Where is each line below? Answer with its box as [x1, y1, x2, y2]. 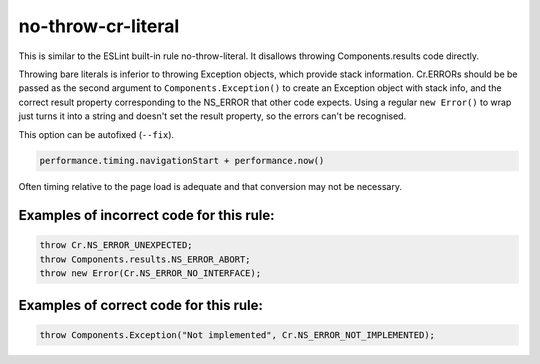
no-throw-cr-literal [18, 15, 180, 37]
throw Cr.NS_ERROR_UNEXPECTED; [39, 240, 194, 251]
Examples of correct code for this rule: [18, 296, 264, 314]
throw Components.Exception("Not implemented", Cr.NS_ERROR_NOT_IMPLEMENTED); [39, 329, 435, 340]
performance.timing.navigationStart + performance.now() [39, 155, 325, 167]
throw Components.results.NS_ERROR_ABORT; [39, 253, 251, 265]
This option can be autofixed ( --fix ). [18, 128, 175, 140]
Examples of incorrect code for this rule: [18, 207, 275, 224]
